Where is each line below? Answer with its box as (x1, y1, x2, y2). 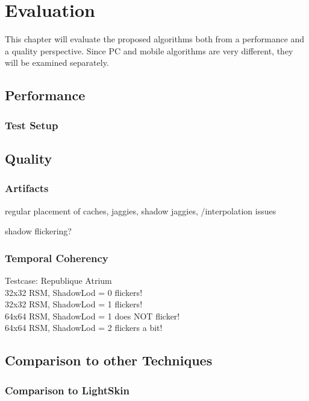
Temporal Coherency (5, 250, 108, 265)
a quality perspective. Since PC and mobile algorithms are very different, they (5, 44, 293, 57)
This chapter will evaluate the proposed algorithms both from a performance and (5, 33, 305, 45)
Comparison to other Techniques (5, 351, 213, 370)
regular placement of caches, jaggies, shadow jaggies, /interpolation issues (5, 204, 276, 217)
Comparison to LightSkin (5, 382, 130, 397)
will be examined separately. (5, 56, 109, 69)
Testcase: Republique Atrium (5, 274, 112, 286)
